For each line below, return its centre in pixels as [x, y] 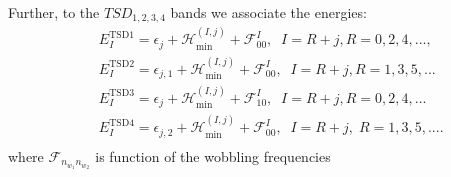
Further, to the [54, 12]
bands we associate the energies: [268, 12]
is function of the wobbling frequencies [213, 155]
